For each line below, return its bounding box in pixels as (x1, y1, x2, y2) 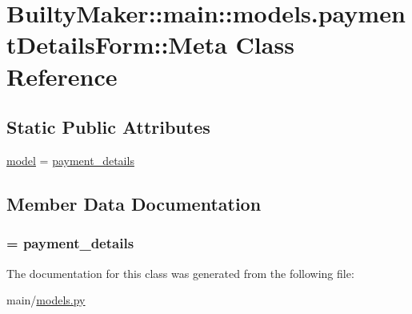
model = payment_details (6, 151, 134, 168)
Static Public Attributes (6, 115, 210, 139)
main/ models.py (6, 292, 86, 308)
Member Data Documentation (6, 191, 262, 215)
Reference (6, 59, 118, 92)
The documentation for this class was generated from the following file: (6, 264, 354, 281)
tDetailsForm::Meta (6, 28, 227, 61)
